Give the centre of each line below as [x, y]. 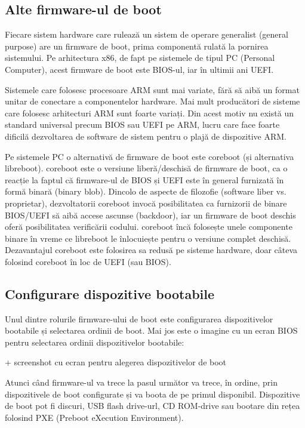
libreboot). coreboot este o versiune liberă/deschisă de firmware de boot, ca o [146, 168]
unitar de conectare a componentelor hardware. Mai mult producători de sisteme [152, 101]
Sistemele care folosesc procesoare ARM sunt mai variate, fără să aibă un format [152, 89]
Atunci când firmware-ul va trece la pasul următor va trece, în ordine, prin [141, 382]
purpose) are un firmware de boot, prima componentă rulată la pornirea [137, 46]
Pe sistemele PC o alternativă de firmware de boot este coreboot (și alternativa [150, 156]
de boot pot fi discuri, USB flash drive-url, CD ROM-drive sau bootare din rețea [152, 406]
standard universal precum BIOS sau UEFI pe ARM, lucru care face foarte [142, 124]
